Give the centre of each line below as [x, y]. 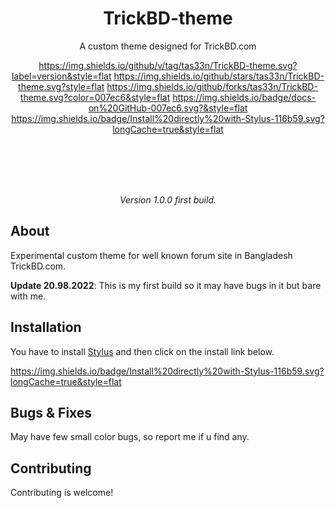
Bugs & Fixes [51, 412]
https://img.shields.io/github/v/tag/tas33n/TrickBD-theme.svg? [168, 65]
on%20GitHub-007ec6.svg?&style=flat [168, 108]
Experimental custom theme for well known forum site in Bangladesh [151, 255]
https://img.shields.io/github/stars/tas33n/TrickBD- [219, 76]
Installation [46, 327]
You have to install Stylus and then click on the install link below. [142, 351]
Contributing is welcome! [62, 493]
